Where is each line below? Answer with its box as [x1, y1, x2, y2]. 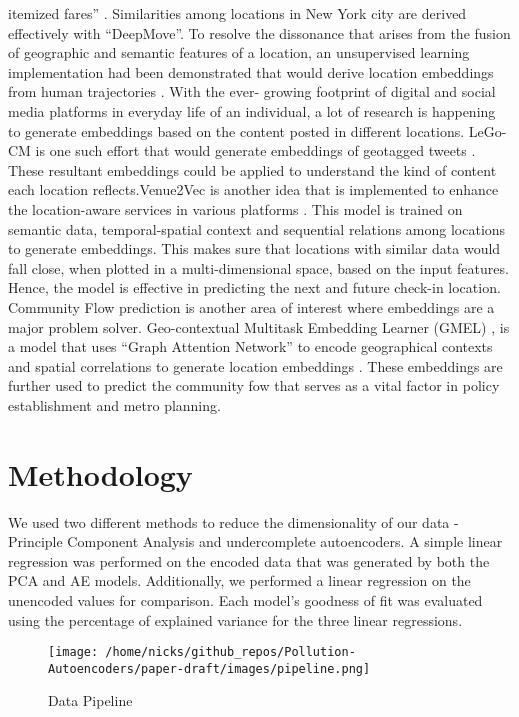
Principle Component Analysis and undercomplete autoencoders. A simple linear [8, 531, 503, 552]
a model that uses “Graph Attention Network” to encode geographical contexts [8, 336, 493, 357]
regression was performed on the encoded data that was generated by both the [8, 550, 490, 571]
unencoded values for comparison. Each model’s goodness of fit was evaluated [8, 589, 483, 610]
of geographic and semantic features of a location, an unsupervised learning [8, 42, 470, 63]
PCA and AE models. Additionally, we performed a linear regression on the [8, 570, 471, 591]
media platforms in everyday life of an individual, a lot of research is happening [8, 100, 496, 121]
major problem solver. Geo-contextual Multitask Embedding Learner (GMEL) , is [8, 316, 510, 337]
